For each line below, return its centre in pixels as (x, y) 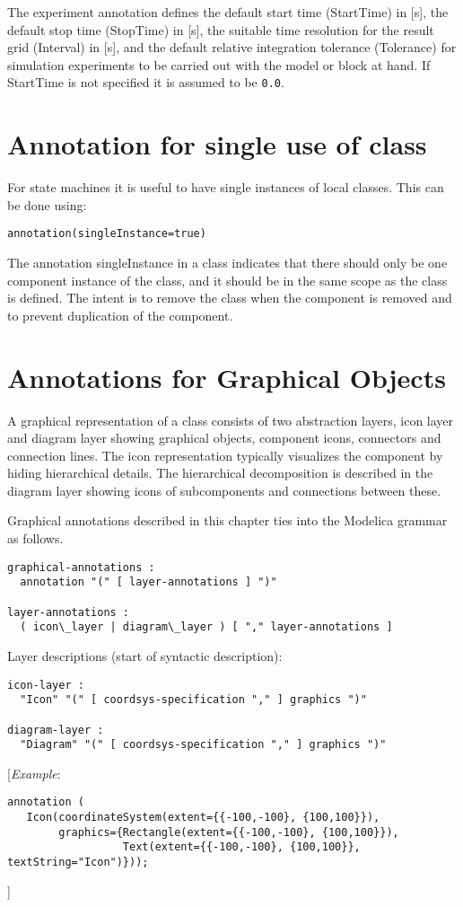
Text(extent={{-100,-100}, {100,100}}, (241, 847)
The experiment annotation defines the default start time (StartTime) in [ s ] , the (228, 12)
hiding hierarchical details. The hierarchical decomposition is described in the (220, 473)
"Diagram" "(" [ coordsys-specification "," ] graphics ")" (203, 745)
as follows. (35, 538)
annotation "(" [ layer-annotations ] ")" (149, 582)
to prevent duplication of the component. (120, 315)
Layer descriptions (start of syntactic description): (145, 655)
